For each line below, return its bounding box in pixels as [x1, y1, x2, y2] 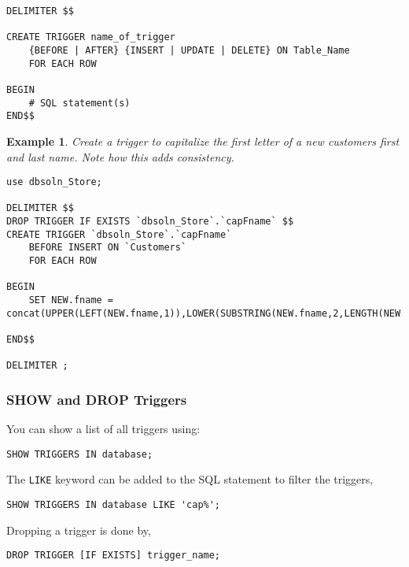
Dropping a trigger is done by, [6, 521, 151, 538]
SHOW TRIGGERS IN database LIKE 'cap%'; [6, 499, 221, 511]
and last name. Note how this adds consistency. [6, 148, 234, 165]
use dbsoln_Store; [6, 176, 102, 188]
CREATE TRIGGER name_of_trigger [6, 31, 175, 43]
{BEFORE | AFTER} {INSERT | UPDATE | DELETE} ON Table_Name [28, 44, 350, 56]
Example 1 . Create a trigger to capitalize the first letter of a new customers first [6, 132, 400, 149]
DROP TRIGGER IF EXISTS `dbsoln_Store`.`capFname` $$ [6, 216, 294, 228]
